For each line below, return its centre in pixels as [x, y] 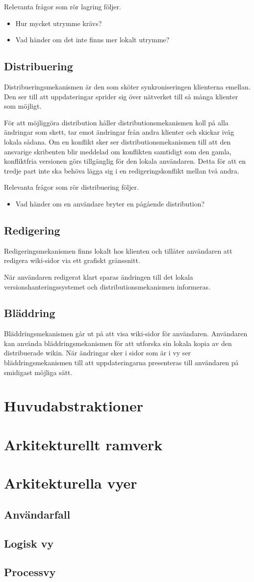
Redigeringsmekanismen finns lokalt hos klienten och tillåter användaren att [118, 250]
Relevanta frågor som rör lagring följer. [63, 6]
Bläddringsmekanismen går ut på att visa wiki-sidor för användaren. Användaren [126, 334]
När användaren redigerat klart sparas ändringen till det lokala [99, 276]
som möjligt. [23, 106]
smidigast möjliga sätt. [38, 372]
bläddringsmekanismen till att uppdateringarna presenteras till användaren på [121, 363]
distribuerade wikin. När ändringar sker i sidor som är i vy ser [98, 353]
